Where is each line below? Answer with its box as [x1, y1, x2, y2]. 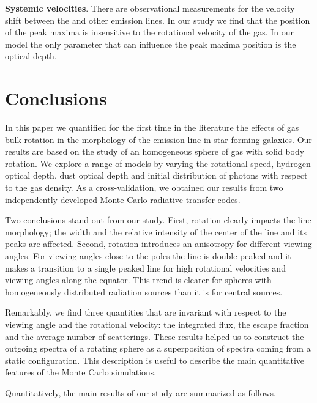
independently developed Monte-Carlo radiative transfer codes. [5, 193, 241, 205]
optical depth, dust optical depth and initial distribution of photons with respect [5, 169, 308, 182]
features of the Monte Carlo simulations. [5, 366, 157, 379]
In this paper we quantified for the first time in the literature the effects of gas [5, 121, 299, 134]
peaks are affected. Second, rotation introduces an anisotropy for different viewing [5, 237, 312, 250]
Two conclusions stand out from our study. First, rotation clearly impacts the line [5, 213, 311, 226]
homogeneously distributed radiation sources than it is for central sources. [5, 285, 283, 298]
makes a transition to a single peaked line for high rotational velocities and [5, 261, 286, 274]
